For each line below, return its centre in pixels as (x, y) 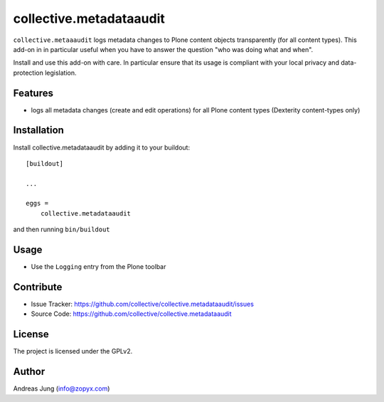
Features (33, 93)
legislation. (61, 73)
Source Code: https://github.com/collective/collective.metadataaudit (131, 314)
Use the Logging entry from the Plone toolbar (98, 267)
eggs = (37, 203)
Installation (38, 131)
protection (28, 73)
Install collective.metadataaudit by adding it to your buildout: (102, 147)
